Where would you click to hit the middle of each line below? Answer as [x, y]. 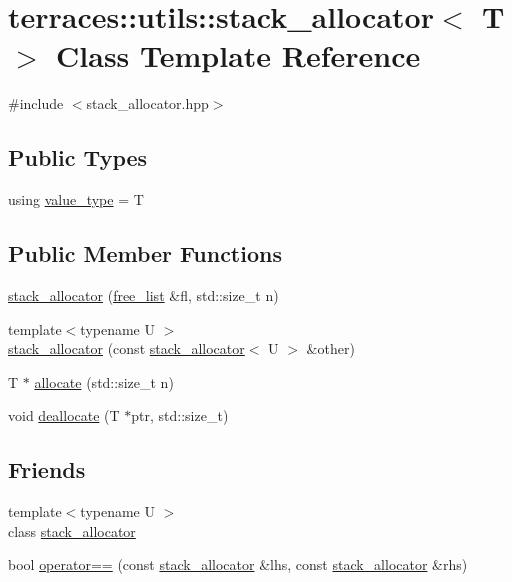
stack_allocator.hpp [147, 103]
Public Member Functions [145, 253]
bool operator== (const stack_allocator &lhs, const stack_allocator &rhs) [238, 564]
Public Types [78, 157]
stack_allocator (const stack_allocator [126, 348]
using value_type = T [76, 199]
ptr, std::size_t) [180, 415]
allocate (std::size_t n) [104, 381]
